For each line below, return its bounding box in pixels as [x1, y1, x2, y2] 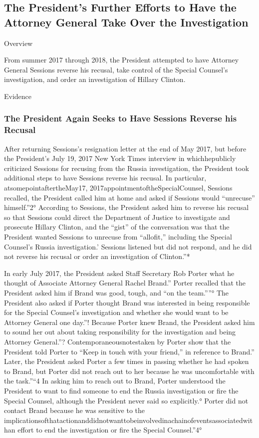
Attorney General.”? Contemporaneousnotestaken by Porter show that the [4, 336, 231, 346]
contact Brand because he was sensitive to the [4, 405, 145, 415]
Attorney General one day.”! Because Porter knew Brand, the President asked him [4, 316, 255, 327]
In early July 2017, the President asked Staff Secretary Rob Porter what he [4, 267, 235, 278]
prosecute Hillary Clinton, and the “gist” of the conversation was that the [4, 221, 230, 232]
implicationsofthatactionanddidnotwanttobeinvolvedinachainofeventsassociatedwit [4, 414, 253, 425]
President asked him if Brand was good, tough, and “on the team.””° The [4, 287, 229, 298]
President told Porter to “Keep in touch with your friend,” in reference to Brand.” [4, 346, 255, 356]
